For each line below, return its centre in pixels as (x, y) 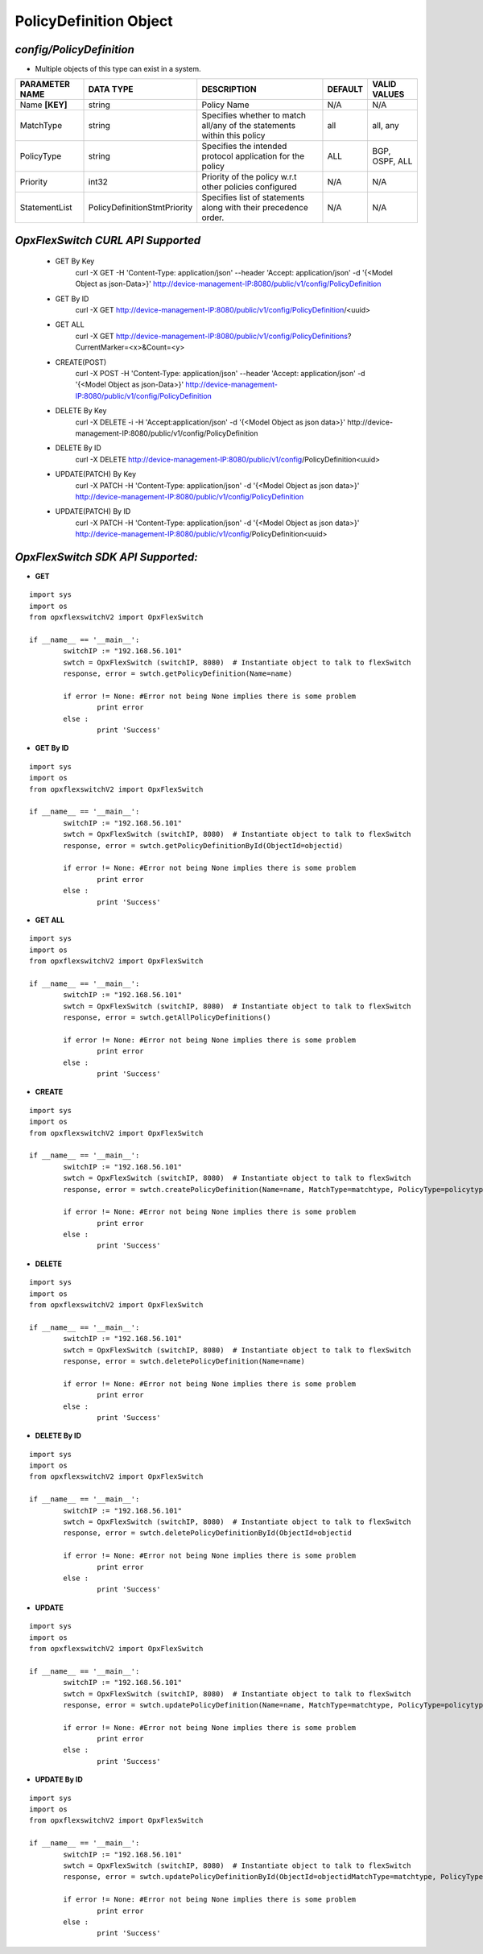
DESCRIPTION (229, 89)
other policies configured (249, 187)
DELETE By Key (81, 411)
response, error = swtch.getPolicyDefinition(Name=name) (178, 674)
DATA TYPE (111, 89)
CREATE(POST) (81, 362)
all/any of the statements (249, 126)
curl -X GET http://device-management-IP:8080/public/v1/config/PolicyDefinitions (212, 336)
